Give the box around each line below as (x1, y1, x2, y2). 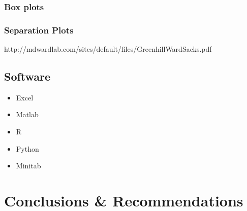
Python (16, 143, 39, 154)
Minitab (16, 160, 41, 171)
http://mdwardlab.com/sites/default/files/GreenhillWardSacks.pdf (4, 44, 212, 54)
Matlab (16, 109, 39, 120)
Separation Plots (4, 23, 74, 36)
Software (4, 68, 51, 84)
